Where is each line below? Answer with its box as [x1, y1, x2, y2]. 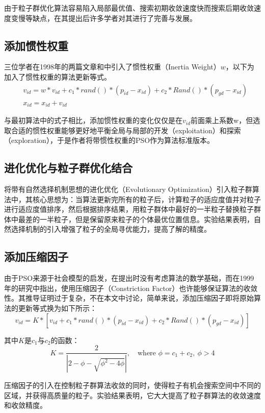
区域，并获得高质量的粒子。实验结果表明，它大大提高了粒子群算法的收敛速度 [4, 390, 261, 400]
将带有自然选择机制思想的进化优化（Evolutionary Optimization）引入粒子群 [4, 184, 252, 195]
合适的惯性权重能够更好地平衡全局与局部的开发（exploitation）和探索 [11, 125, 241, 135]
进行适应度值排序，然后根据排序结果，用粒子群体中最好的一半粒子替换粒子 [4, 204, 254, 214]
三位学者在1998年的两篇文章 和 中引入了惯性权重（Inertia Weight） [4, 61, 221, 72]
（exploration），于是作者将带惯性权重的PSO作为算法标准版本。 [4, 135, 215, 145]
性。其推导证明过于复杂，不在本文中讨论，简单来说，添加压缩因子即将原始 [4, 293, 254, 303]
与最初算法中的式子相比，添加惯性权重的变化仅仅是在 [4, 115, 182, 126]
